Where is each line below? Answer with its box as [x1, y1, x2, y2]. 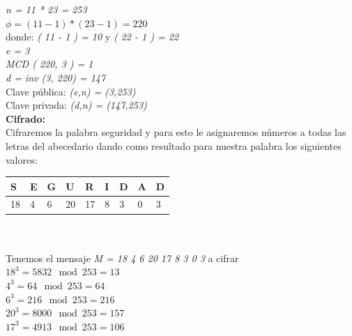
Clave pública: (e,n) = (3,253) [6, 84, 136, 98]
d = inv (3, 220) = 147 [6, 70, 106, 84]
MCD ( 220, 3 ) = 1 [6, 56, 93, 71]
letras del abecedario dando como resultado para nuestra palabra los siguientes [6, 138, 342, 153]
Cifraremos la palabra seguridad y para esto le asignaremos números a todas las [6, 125, 346, 139]
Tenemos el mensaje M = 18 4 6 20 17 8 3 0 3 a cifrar [6, 250, 239, 265]
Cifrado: [6, 111, 45, 125]
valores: [6, 152, 38, 167]
